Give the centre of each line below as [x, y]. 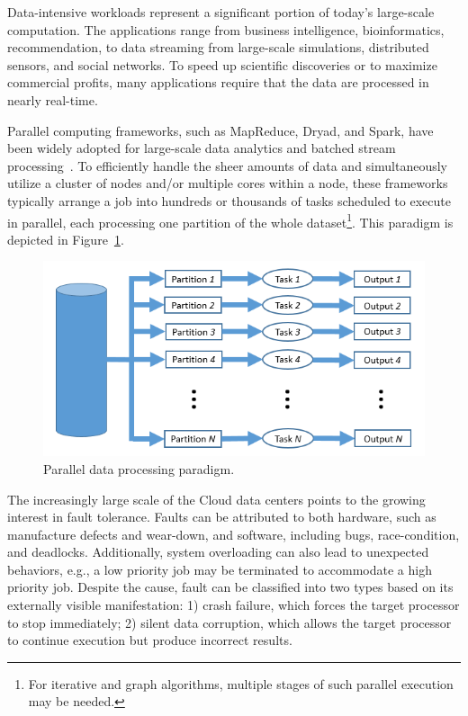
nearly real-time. [53, 99]
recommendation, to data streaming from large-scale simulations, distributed [218, 47]
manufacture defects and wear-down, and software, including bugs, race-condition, [234, 534]
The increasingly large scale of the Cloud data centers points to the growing [216, 499]
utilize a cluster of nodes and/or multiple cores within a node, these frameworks [228, 183]
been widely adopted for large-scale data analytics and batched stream [202, 148]
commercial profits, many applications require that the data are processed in [218, 82]
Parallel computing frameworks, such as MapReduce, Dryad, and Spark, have [220, 130]
